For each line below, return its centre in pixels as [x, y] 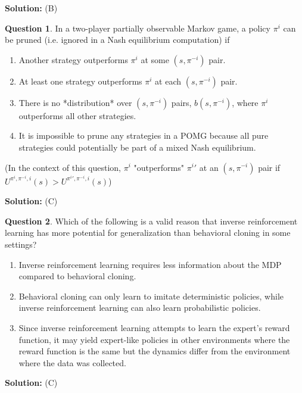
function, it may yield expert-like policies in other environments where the [154, 339]
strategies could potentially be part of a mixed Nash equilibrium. [137, 147]
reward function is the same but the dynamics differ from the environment [155, 351]
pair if [269, 167]
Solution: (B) [31, 8]
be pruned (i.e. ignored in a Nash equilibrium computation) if [117, 40]
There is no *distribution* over [75, 102]
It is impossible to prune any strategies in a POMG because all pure [144, 135]
